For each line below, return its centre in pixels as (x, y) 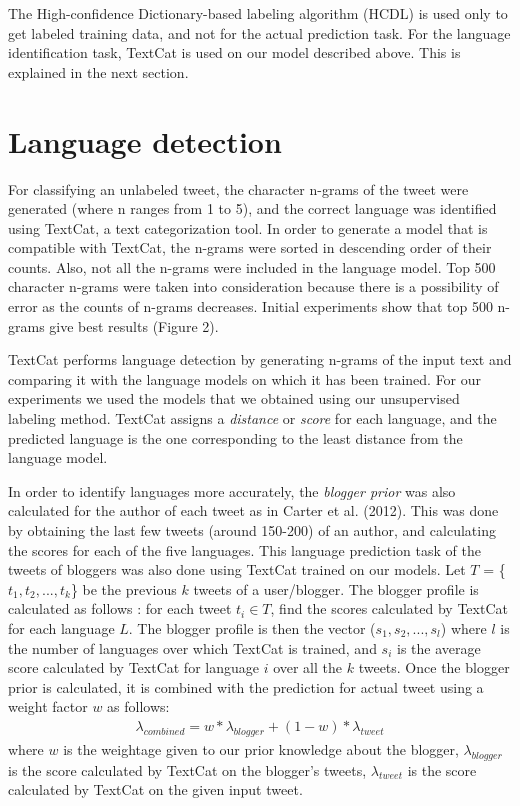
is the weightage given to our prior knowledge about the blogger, (261, 748)
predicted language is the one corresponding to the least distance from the (235, 437)
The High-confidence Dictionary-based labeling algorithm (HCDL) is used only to (258, 13)
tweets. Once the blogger (434, 667)
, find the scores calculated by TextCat (389, 608)
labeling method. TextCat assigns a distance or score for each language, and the (252, 418)
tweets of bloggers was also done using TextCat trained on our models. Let (237, 569)
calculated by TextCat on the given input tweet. (155, 789)
